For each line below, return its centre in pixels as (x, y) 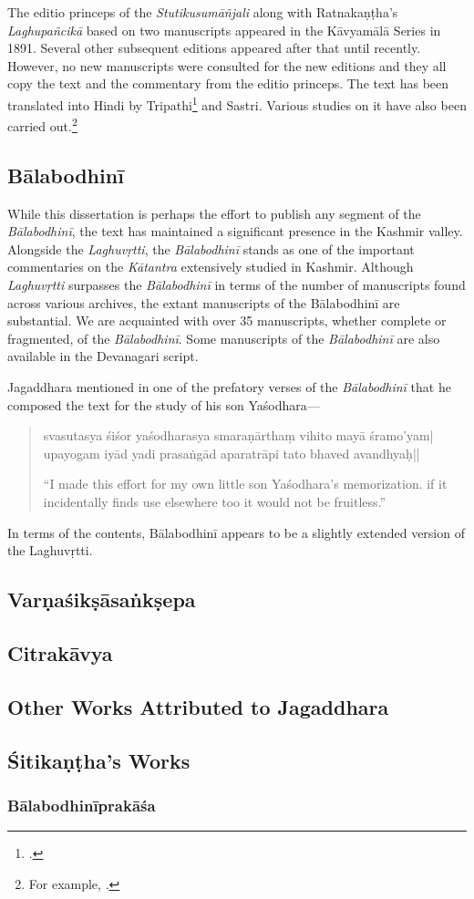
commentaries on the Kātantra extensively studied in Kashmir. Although (211, 267)
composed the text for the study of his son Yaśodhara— (164, 404)
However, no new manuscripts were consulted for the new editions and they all (227, 65)
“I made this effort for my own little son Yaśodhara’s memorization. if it (245, 484)
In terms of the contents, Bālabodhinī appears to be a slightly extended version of (236, 532)
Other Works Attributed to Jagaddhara (198, 706)
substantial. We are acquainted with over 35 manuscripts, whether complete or (227, 320)
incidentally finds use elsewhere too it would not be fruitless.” (215, 501)
